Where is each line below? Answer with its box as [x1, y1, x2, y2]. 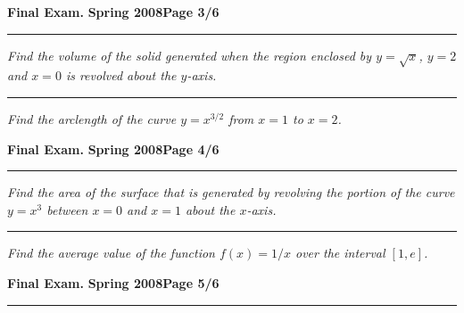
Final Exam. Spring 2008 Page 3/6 [7, 3, 220, 21]
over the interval [295, 243, 385, 262]
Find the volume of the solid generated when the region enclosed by [7, 45, 372, 64]
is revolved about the [65, 66, 177, 85]
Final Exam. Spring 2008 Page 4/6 [7, 139, 220, 158]
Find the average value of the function [7, 243, 215, 262]
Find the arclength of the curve [7, 109, 177, 128]
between [46, 200, 88, 218]
